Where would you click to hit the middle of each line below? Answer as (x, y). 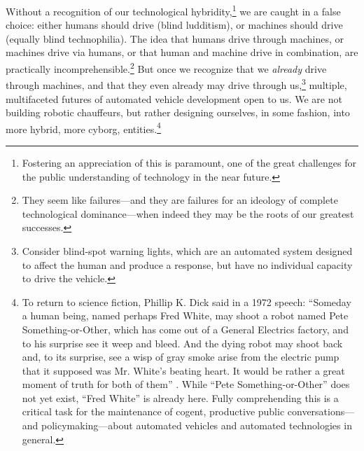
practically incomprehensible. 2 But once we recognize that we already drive (166, 68)
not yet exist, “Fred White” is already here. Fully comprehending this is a (180, 397)
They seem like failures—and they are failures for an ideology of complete (180, 200)
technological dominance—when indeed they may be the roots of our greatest (188, 213)
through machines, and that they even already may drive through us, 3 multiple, (176, 84)
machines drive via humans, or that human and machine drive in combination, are (182, 52)
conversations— (321, 411)
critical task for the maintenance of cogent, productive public (153, 411)
